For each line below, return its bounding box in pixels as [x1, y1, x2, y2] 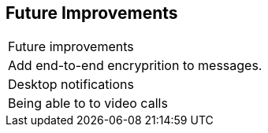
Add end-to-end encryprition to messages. [8, 57, 262, 74]
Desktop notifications [8, 76, 134, 93]
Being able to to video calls [8, 95, 168, 112]
